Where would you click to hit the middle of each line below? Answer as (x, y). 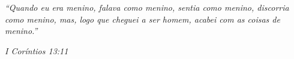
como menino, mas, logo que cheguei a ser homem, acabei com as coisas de (142, 19)
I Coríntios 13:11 (37, 50)
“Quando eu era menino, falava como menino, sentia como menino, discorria (147, 7)
